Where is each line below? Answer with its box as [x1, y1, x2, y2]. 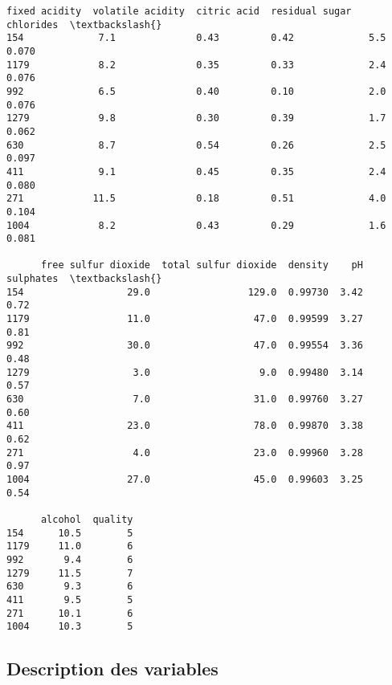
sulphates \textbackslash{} [6, 273, 162, 285]
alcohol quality [40, 513, 133, 525]
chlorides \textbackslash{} [6, 18, 162, 31]
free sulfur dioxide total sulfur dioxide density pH [40, 259, 363, 271]
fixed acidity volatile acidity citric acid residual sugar [6, 6, 352, 17]
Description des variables [6, 656, 218, 681]
